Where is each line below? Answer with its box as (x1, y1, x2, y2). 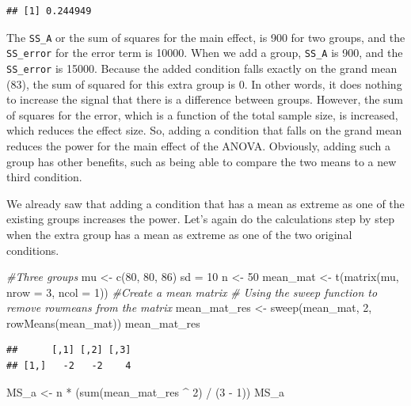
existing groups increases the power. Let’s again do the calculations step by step (6, 211, 395, 227)
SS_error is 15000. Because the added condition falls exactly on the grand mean (6, 59, 398, 76)
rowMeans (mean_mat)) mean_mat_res (6, 314, 200, 331)
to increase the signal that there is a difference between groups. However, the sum (6, 91, 404, 108)
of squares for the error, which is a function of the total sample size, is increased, (6, 106, 398, 123)
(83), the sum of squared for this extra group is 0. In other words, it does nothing (6, 75, 402, 92)
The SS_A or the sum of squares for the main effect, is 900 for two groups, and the (6, 28, 405, 45)
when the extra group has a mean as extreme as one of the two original (6, 226, 352, 242)
